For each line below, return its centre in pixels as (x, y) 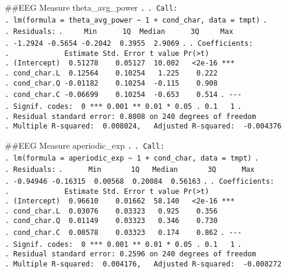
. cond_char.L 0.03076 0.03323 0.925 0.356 (111, 211)
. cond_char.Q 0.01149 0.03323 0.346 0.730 (111, 221)
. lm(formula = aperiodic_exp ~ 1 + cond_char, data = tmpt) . (132, 158)
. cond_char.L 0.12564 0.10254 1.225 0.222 (111, 73)
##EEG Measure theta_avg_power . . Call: (91, 7)
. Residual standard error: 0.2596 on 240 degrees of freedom (131, 254)
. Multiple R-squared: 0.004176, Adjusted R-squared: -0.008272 (143, 264)
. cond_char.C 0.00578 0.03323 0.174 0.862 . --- (123, 233)
